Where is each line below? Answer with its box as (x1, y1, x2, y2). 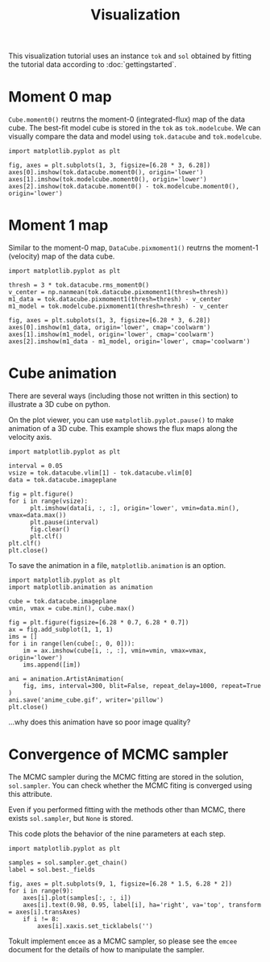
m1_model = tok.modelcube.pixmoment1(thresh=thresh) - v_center (8, 302, 229, 311)
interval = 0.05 (8, 462, 63, 470)
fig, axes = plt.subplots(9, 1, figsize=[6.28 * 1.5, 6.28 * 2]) (8, 880, 232, 888)
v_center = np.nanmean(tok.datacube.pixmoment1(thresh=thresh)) (8, 288, 229, 296)
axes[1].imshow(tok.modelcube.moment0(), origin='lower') (8, 176, 207, 184)
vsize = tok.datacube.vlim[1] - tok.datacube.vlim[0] (8, 469, 193, 477)
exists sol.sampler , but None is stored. (8, 813, 134, 823)
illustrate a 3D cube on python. (8, 400, 111, 408)
